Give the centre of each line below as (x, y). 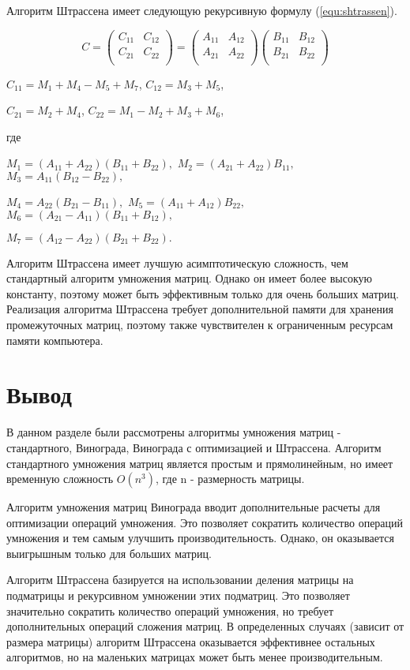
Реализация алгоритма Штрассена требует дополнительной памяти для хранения (200, 309)
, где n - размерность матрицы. (230, 479)
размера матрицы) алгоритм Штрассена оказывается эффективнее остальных (191, 641)
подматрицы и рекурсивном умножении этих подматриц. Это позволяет (178, 595)
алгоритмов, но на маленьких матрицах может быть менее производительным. (195, 657)
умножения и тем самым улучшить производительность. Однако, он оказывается (200, 538)
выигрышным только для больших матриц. (109, 553)
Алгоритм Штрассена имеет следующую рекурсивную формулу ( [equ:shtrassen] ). (202, 10)
